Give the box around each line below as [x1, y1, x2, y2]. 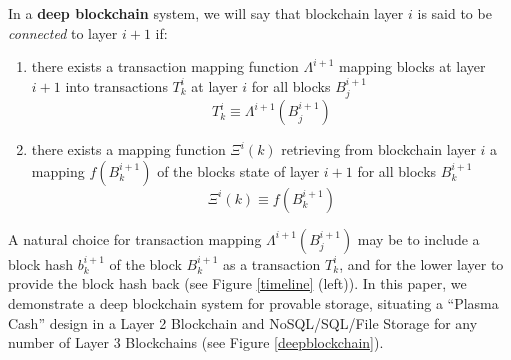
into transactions [65, 75, 168, 96]
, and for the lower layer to [339, 253, 504, 274]
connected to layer [8, 22, 118, 43]
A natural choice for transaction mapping [8, 228, 262, 249]
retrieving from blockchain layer [281, 139, 476, 160]
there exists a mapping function [31, 139, 226, 160]
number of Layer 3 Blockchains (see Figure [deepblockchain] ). [8, 332, 384, 353]
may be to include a [357, 228, 480, 249]
